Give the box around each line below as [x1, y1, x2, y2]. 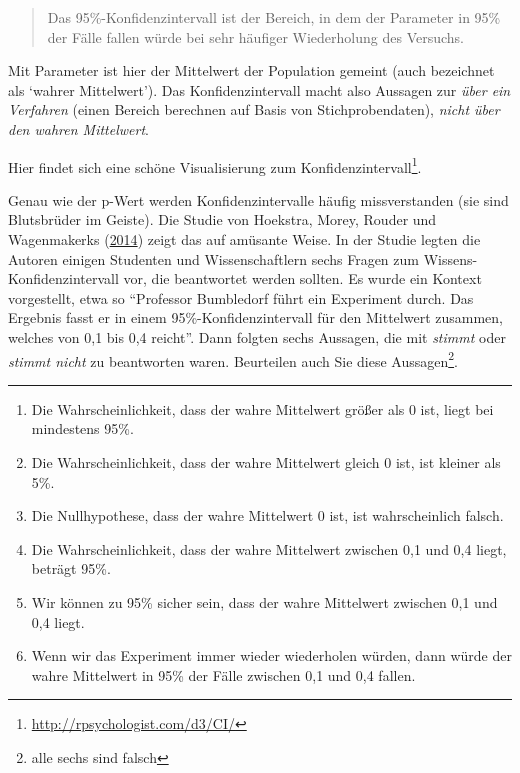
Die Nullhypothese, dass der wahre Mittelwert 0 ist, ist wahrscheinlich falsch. [31, 505, 504, 526]
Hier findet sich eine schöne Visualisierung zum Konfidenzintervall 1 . [8, 153, 422, 177]
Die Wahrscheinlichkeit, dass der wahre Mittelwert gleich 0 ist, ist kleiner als [31, 452, 501, 472]
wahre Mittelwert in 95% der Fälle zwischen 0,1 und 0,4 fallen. [31, 664, 416, 685]
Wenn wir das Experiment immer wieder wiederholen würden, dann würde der [31, 645, 512, 666]
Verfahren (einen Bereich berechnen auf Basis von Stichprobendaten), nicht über [8, 99, 500, 120]
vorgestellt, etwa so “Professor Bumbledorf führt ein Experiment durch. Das [8, 287, 474, 308]
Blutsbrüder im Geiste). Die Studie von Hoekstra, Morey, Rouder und [8, 209, 437, 230]
